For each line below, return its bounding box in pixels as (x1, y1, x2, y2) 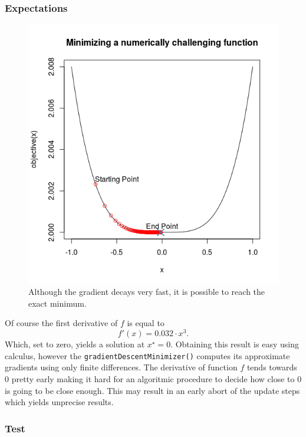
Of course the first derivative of (5, 317, 118, 329)
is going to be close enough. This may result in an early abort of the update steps (5, 384, 300, 396)
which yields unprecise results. (5, 396, 114, 408)
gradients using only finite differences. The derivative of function (5, 361, 238, 373)
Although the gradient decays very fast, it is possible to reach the (28, 285, 265, 298)
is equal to (127, 317, 164, 329)
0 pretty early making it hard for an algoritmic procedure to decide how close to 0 (5, 372, 302, 385)
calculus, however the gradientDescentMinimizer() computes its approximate (5, 349, 290, 362)
